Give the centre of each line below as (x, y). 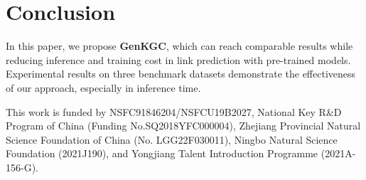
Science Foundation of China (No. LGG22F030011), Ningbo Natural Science (172, 139)
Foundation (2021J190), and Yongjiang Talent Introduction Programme (162, 153)
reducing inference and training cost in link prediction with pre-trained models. (178, 59)
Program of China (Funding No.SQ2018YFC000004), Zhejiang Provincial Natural (183, 126)
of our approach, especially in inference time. (103, 87)
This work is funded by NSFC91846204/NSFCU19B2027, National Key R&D (174, 111)
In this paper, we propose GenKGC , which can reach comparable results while (179, 46)
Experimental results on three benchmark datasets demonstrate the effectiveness (181, 74)
